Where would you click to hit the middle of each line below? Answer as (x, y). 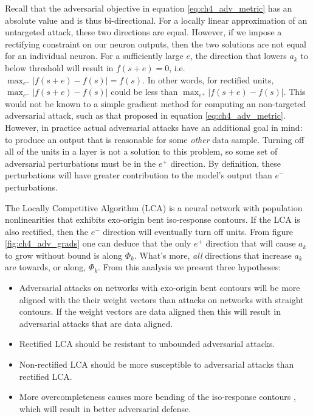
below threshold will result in (59, 67)
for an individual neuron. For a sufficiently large (94, 56)
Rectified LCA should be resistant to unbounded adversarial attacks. (147, 344)
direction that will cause (251, 243)
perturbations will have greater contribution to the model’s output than (139, 175)
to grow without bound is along (64, 255)
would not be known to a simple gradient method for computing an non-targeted (156, 103)
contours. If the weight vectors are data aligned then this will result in (150, 311)
